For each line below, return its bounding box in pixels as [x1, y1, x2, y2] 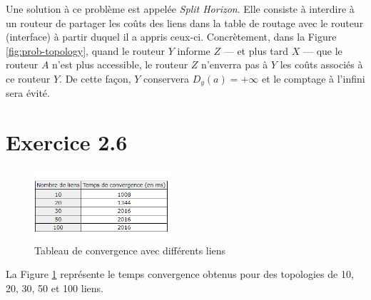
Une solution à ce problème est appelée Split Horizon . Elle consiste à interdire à [6, 1, 355, 16]
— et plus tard [223, 43, 289, 58]
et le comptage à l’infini [261, 71, 365, 86]
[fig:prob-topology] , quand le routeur [6, 43, 166, 58]
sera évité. [6, 86, 50, 100]
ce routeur [6, 71, 51, 86]
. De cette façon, [59, 71, 131, 86]
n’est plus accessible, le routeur [52, 57, 188, 72]
